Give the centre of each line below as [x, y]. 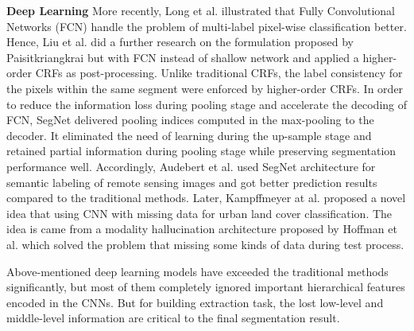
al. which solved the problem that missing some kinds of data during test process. [205, 244]
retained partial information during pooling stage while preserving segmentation [201, 151]
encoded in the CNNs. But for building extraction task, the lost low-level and [195, 302]
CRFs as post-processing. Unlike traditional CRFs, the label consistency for [219, 73]
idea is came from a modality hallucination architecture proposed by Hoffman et [202, 229]
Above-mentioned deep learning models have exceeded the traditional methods [197, 271]
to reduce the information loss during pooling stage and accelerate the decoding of [207, 104]
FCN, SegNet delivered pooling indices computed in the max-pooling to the [190, 120]
